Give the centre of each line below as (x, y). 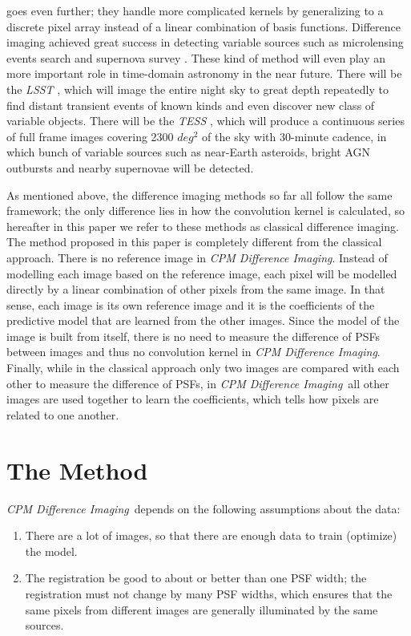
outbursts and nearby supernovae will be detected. (130, 167)
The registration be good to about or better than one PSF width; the (196, 578)
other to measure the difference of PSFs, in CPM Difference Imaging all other (198, 383)
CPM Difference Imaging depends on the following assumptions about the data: (203, 508)
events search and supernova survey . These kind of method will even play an (196, 57)
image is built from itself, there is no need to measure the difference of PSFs (193, 336)
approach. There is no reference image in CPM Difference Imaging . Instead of (197, 257)
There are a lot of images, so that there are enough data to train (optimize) (211, 535)
